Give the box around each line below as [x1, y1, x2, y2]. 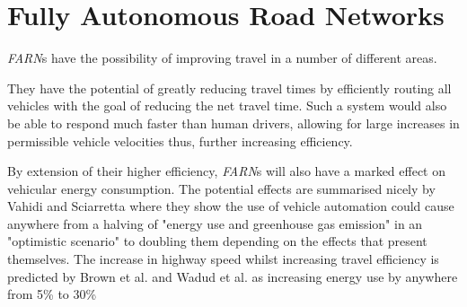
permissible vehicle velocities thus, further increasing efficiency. [7, 131, 353, 150]
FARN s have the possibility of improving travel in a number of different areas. [7, 48, 437, 67]
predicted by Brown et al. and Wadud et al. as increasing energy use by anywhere [7, 267, 458, 285]
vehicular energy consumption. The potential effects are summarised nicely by [7, 179, 436, 197]
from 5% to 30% [7, 285, 97, 303]
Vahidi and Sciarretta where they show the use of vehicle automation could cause [7, 197, 454, 215]
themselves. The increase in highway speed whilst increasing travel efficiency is [7, 250, 439, 268]
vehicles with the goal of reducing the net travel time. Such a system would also [7, 96, 447, 115]
